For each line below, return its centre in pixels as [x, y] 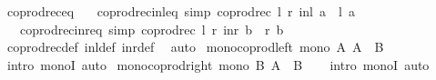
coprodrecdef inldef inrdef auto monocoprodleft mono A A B [195, 47]
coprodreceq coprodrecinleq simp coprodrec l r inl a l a [181, 11]
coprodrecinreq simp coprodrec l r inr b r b [152, 29]
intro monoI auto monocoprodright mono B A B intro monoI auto [218, 64]
